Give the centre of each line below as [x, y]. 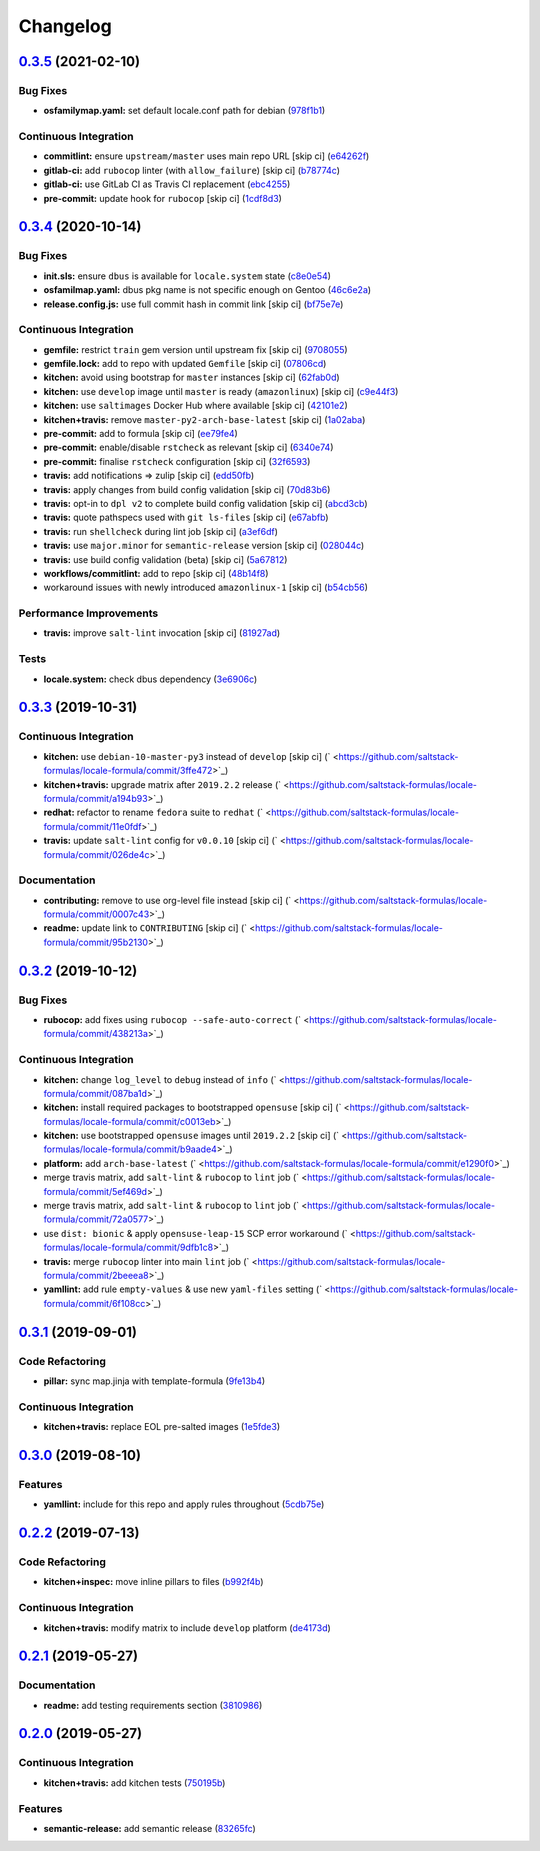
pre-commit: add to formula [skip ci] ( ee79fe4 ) [141, 434]
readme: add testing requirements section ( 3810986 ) [153, 1705]
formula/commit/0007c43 [96, 914]
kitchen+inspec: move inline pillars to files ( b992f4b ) [153, 1582]
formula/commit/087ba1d [95, 1093]
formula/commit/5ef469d [95, 1191]
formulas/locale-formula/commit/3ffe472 [128, 771]
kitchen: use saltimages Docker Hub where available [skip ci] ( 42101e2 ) [196, 406]
